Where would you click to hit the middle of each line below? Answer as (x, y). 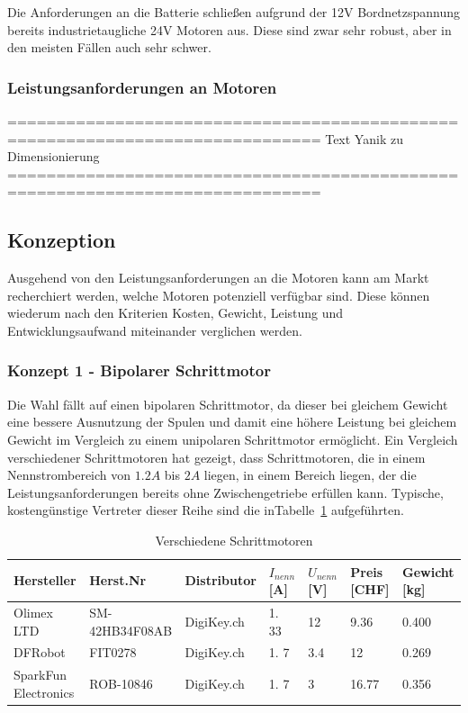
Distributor (220, 580)
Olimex (33, 612)
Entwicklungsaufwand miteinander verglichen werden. (155, 330)
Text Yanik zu (364, 138)
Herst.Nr (118, 580)
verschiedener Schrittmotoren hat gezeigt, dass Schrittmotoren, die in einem (216, 457)
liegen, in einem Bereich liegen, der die (310, 475)
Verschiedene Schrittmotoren (234, 540)
